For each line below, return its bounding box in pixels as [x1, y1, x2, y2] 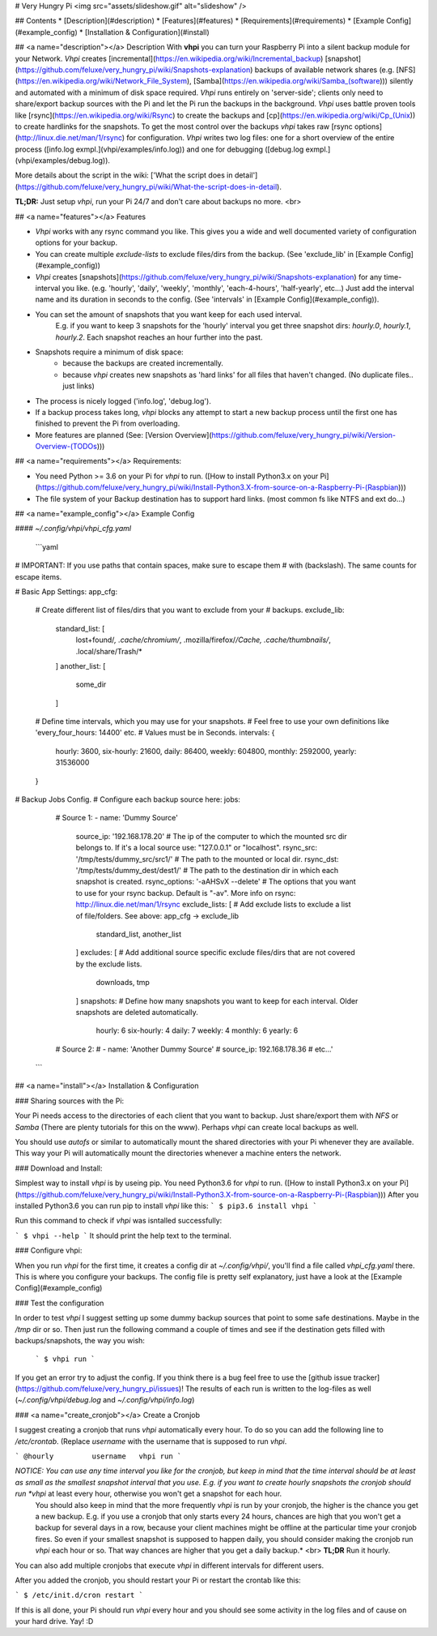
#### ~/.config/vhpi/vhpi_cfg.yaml [15, 524, 132, 533]
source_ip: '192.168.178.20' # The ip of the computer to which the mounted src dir [75, 831, 347, 841]
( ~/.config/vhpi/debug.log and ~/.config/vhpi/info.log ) [15, 1395, 195, 1405]
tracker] [353, 1373, 380, 1382]
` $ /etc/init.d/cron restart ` [15, 1591, 143, 1600]
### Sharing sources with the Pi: [15, 1095, 125, 1106]
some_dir [75, 679, 107, 689]
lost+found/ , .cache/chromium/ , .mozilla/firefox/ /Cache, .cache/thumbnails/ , [75, 635, 331, 645]
